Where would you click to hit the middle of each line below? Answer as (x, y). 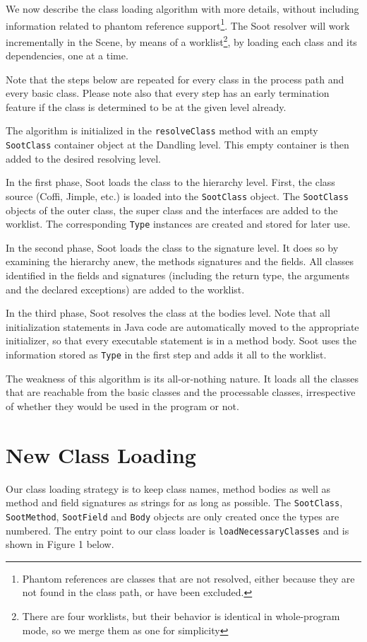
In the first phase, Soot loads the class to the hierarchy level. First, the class (170, 182)
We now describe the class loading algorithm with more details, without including (182, 8)
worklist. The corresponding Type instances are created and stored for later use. (178, 224)
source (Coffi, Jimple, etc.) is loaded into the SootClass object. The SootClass (177, 195)
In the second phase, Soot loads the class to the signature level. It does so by (172, 247)
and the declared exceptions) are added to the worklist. (125, 289)
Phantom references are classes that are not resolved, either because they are (188, 578)
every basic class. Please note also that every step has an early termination (168, 93)
